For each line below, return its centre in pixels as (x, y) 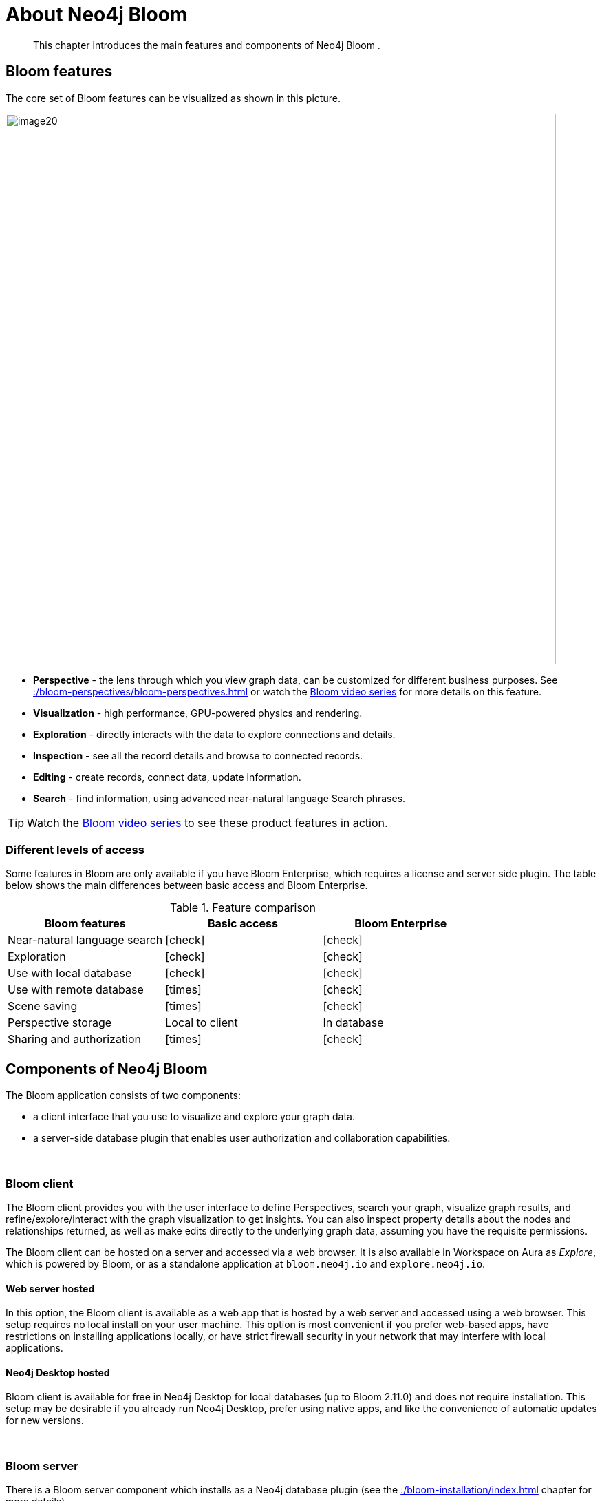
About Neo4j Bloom (97, 14)
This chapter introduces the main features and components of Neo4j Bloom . (207, 45)
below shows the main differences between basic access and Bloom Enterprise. (187, 885)
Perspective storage (60, 1023)
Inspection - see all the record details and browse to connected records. (198, 755)
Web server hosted (50, 1288)
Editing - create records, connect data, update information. (167, 777)
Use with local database (70, 973)
